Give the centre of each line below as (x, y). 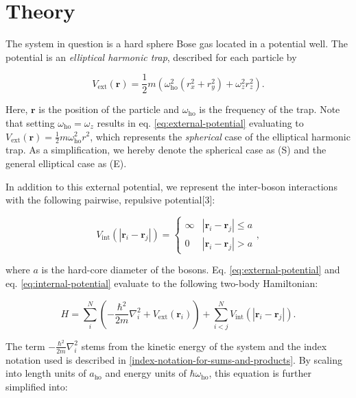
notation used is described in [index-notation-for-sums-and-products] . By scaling (174, 359)
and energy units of (146, 373)
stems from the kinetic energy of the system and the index (204, 346)
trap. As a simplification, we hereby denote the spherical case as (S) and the (166, 150)
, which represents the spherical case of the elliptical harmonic (220, 136)
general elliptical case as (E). (66, 163)
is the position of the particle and (109, 109)
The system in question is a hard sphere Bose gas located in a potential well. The (177, 43)
